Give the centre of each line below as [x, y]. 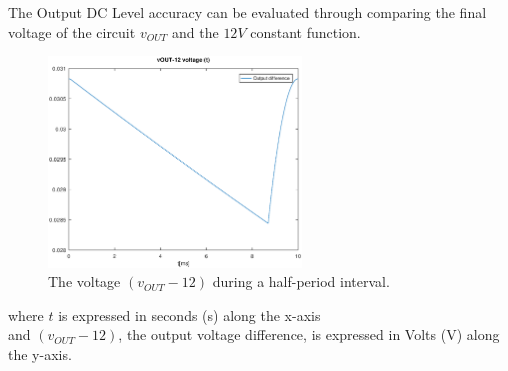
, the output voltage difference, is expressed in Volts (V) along [309, 334]
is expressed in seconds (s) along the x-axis [189, 314]
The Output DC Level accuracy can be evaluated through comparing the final [247, 12]
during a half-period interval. [301, 281]
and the [195, 31]
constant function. [305, 31]
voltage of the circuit [72, 31]
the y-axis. [40, 353]
